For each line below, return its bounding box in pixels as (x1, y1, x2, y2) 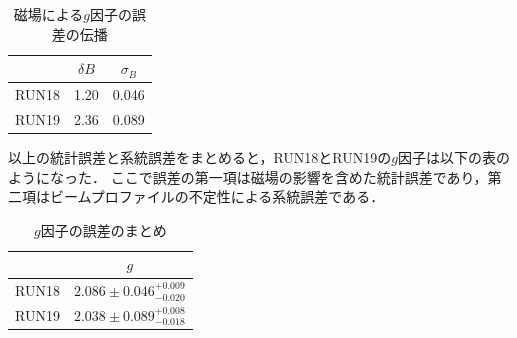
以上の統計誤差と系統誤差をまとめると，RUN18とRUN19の (8, 146, 392, 167)
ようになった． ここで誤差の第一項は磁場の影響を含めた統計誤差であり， (8, 166, 488, 187)
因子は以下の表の (397, 146, 510, 167)
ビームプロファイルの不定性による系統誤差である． (49, 186, 385, 207)
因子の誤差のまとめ (40, 219, 167, 240)
